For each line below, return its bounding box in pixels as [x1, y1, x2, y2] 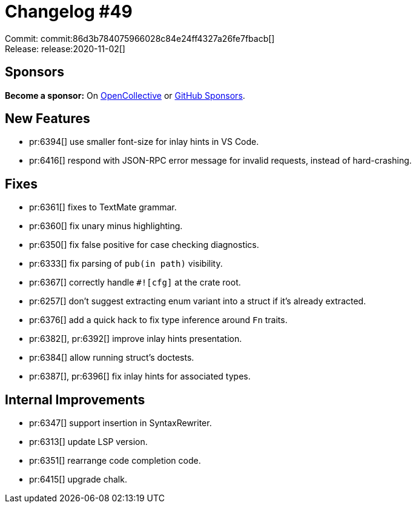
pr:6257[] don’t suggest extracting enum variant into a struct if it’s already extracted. [29, 296, 366, 307]
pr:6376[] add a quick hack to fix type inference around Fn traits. [29, 315, 288, 326]
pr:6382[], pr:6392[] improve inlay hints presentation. [29, 333, 242, 344]
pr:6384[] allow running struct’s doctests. [29, 352, 194, 363]
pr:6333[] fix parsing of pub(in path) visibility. [29, 258, 223, 269]
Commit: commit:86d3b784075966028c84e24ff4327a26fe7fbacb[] [5, 33, 275, 44]
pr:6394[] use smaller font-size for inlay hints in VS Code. [29, 136, 259, 147]
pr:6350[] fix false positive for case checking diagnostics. [29, 239, 259, 250]
